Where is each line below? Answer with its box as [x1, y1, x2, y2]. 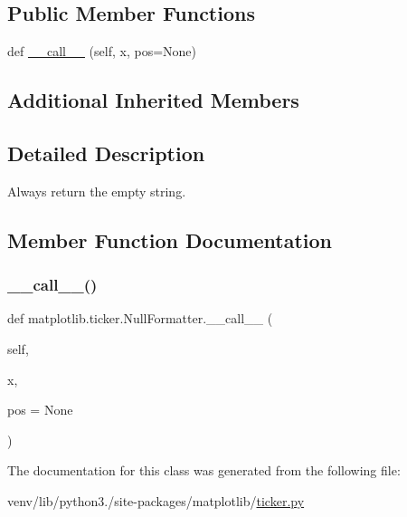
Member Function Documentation [7, 225, 333, 254]
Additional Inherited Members [7, 86, 299, 114]
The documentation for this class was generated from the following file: [7, 461, 401, 480]
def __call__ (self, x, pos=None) [7, 42, 196, 61]
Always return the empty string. [7, 181, 186, 200]
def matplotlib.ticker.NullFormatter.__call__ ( [7, 309, 273, 328]
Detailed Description [7, 139, 205, 167]
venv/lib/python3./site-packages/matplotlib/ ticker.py [7, 491, 305, 510]
